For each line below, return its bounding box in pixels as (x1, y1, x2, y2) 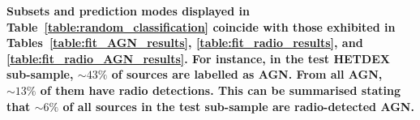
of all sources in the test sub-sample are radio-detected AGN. (62, 97, 414, 114)
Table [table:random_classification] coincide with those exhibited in (6, 18, 396, 35)
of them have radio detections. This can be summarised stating (40, 81, 401, 98)
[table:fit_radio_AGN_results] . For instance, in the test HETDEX (6, 49, 390, 66)
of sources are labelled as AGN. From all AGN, (111, 66, 383, 83)
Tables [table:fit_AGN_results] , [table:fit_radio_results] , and (6, 34, 363, 51)
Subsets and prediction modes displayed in (6, 2, 250, 19)
